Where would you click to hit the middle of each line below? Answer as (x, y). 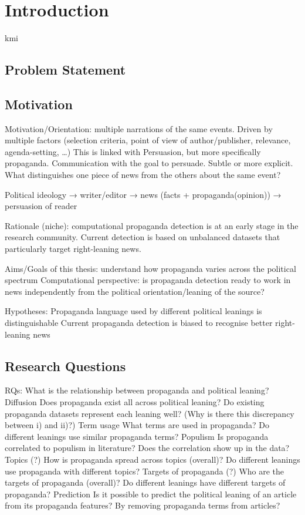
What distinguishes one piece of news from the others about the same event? (143, 175)
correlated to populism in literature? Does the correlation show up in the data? (147, 448)
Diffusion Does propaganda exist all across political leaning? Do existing (135, 402)
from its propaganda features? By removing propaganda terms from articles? (143, 505)
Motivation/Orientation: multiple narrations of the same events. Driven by (139, 128)
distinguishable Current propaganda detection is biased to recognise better (139, 323)
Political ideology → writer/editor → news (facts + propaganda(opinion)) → (143, 194)
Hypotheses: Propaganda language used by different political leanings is (133, 311)
